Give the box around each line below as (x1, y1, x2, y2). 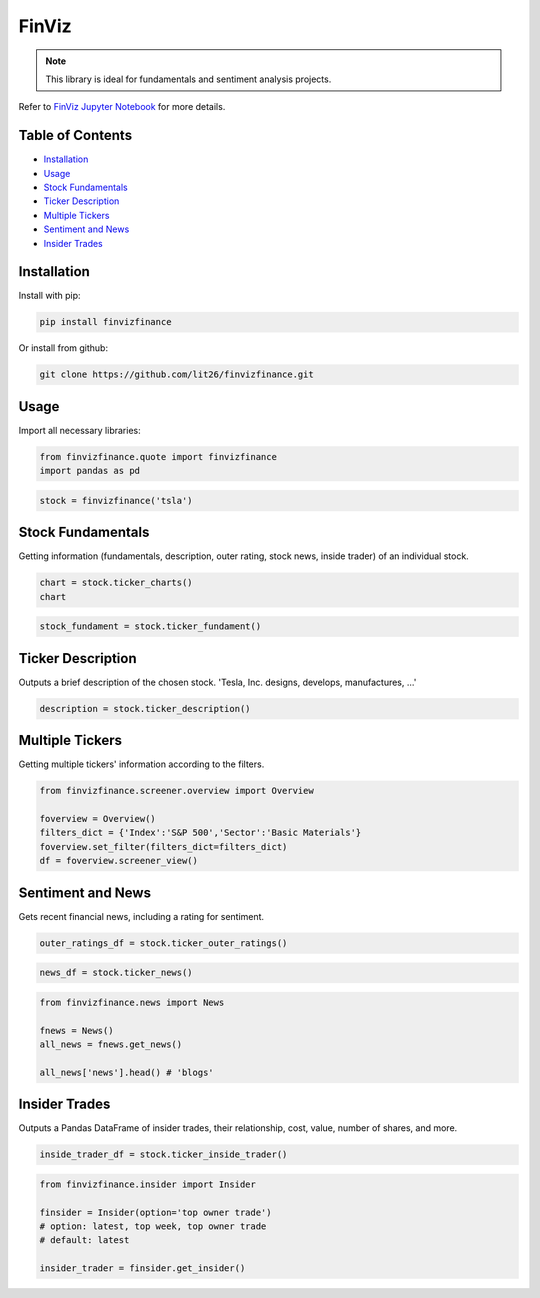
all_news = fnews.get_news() (39, 1039, 183, 1050)
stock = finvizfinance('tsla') (39, 495, 194, 506)
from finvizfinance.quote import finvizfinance (39, 451, 277, 462)
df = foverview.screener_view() (39, 855, 199, 867)
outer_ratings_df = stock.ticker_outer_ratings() (39, 937, 288, 949)
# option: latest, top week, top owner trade (39, 1221, 267, 1232)
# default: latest (39, 1235, 130, 1246)
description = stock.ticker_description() (39, 703, 251, 714)
